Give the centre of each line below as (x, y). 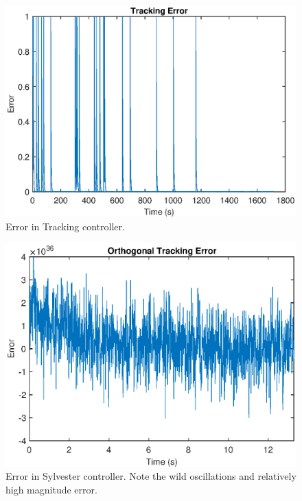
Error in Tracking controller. (65, 227)
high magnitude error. (51, 489)
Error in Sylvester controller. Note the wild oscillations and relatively (151, 476)
